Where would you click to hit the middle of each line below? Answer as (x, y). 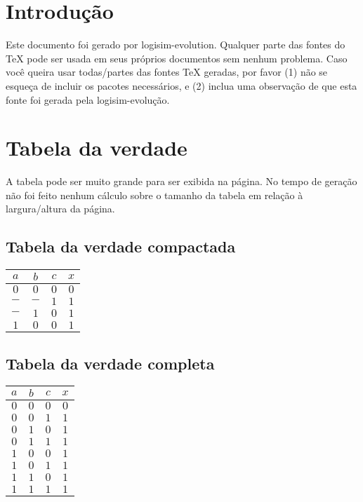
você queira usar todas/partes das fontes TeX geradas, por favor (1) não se (167, 72)
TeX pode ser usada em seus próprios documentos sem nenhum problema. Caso (177, 58)
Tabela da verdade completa (110, 363)
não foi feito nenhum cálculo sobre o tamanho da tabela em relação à (154, 195)
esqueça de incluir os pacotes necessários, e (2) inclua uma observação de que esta (181, 85)
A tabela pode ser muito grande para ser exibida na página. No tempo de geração (181, 181)
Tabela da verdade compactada (121, 246)
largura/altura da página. (60, 209)
